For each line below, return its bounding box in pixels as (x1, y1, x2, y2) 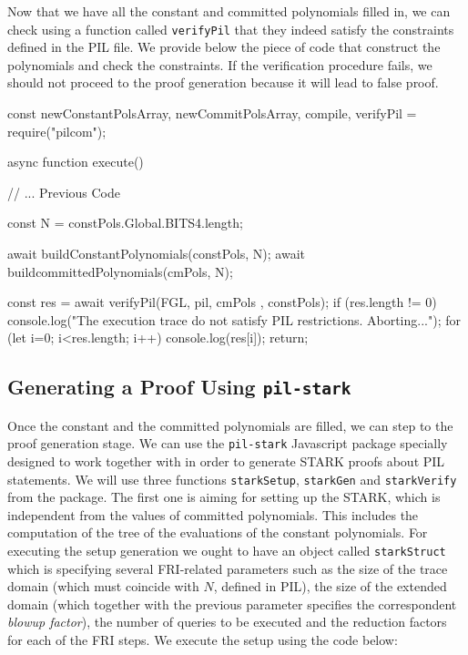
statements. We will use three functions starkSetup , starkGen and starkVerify (7, 469, 457, 488)
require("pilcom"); (7, 121, 107, 140)
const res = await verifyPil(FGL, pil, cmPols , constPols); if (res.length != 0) (7, 292, 437, 312)
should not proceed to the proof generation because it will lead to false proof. (7, 73, 439, 92)
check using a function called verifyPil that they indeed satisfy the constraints (7, 19, 454, 38)
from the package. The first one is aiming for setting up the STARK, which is (7, 487, 441, 507)
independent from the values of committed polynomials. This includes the (7, 505, 419, 524)
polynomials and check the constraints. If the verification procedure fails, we (7, 55, 432, 74)
